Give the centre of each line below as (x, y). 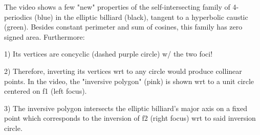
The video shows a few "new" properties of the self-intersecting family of (117, 7)
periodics (18, 17)
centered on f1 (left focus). (46, 91)
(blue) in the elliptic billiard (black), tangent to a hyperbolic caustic (141, 17)
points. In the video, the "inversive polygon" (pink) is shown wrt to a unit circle (129, 81)
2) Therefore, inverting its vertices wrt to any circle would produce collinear (123, 71)
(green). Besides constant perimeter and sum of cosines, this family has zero (123, 27)
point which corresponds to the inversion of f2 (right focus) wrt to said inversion (130, 118)
